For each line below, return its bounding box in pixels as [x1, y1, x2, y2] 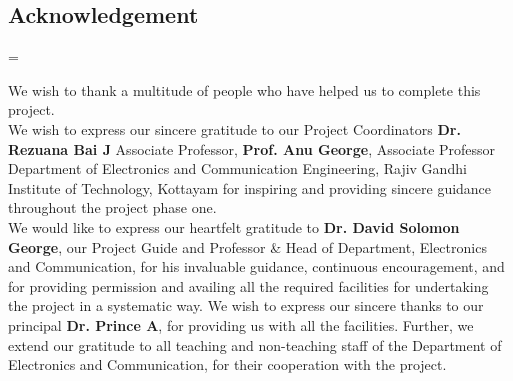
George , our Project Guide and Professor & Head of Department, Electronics [8, 236, 487, 257]
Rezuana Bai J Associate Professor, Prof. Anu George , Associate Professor [8, 138, 496, 159]
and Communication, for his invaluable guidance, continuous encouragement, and [8, 256, 505, 277]
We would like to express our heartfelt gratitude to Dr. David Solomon [8, 216, 460, 237]
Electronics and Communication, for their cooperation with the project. [8, 354, 447, 375]
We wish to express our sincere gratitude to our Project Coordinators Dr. [8, 118, 461, 139]
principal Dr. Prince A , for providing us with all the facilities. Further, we [8, 314, 474, 335]
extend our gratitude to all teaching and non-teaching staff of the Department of [8, 334, 502, 355]
